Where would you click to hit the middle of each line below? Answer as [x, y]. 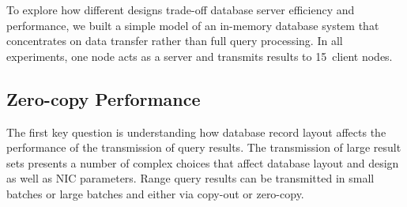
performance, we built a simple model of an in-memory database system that [193, 25]
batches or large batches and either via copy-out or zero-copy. [155, 193]
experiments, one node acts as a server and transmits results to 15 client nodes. [200, 56]
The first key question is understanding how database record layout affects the [196, 132]
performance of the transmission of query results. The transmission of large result [204, 147]
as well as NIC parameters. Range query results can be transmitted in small [190, 178]
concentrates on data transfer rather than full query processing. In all [175, 41]
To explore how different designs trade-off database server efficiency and [181, 9]
